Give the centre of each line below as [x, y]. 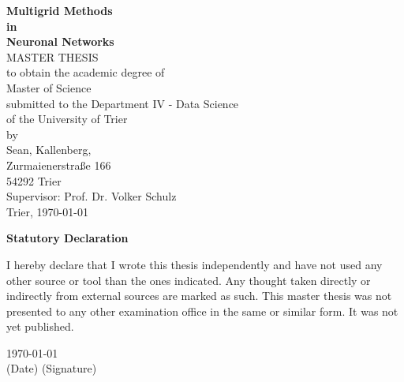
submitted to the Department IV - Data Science [123, 103]
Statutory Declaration [67, 238]
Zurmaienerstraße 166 [59, 165]
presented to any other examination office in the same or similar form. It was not [202, 311]
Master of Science [49, 87]
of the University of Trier [67, 119]
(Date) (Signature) [52, 368]
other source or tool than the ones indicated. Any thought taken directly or [189, 280]
